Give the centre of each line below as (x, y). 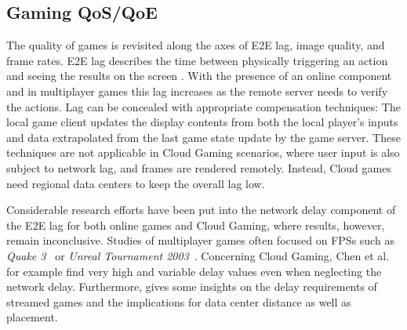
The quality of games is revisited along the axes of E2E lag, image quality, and (196, 45)
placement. (32, 317)
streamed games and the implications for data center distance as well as (179, 301)
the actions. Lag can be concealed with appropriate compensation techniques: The (203, 106)
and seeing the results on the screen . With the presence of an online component (199, 76)
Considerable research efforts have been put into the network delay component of (201, 210)
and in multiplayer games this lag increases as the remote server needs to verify (197, 91)
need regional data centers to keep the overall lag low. (136, 183)
